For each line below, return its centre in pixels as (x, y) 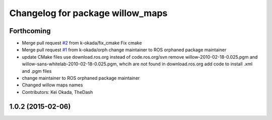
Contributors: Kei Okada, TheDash (57, 92)
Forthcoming (30, 31)
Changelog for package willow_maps (88, 13)
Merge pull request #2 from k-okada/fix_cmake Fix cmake (82, 43)
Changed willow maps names (52, 85)
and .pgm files (37, 71)
